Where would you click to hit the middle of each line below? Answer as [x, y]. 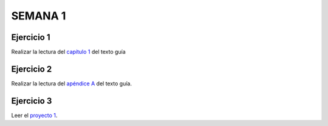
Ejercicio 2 [32, 69]
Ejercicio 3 [32, 101]
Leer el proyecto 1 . [34, 115]
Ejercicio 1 [31, 37]
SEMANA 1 [39, 16]
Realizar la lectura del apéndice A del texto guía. [72, 83]
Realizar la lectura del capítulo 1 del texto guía [68, 52]
